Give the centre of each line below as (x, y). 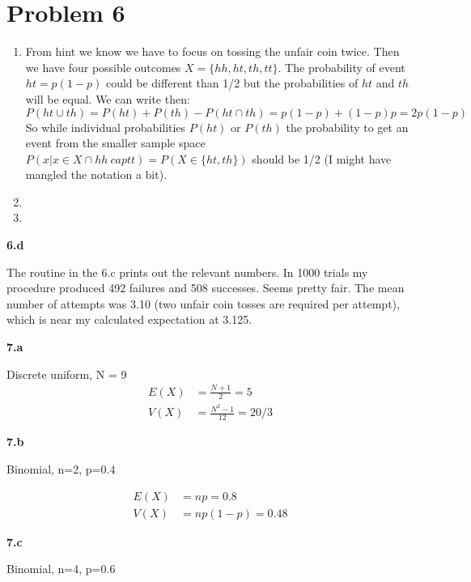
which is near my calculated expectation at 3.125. (129, 319)
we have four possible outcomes (103, 67)
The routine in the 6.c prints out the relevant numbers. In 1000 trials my (187, 272)
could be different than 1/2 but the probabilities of (232, 83)
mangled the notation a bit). (96, 174)
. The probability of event (342, 67)
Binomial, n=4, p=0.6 (61, 569)
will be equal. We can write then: (108, 98)
